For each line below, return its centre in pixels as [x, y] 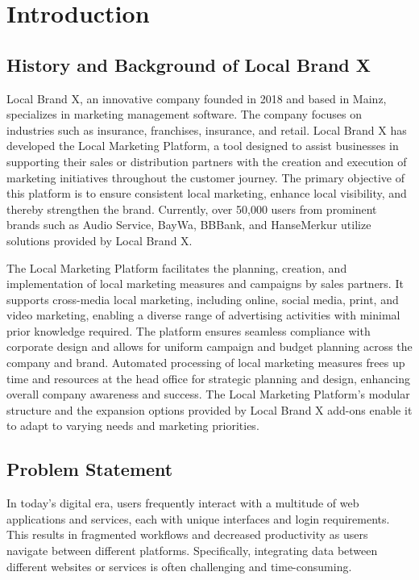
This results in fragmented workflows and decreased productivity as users [187, 534]
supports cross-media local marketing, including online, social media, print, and [203, 299]
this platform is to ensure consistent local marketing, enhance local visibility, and [207, 193]
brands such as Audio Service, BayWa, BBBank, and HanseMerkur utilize [189, 225]
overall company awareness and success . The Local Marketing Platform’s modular [208, 394]
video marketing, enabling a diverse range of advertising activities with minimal [203, 315]
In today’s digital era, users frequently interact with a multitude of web [183, 503]
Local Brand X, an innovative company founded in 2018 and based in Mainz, [197, 98]
